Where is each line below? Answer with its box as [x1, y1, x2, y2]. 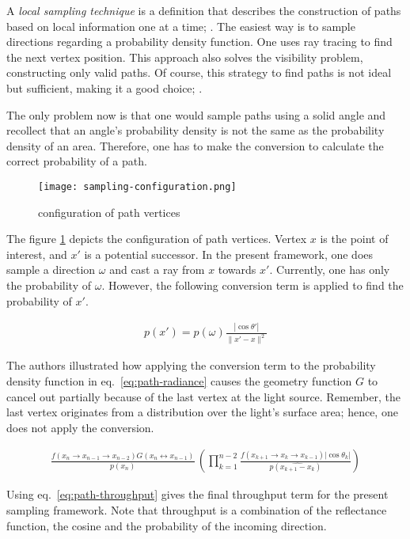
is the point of [320, 230, 389, 247]
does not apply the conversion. [6, 419, 154, 435]
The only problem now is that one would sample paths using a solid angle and [6, 106, 386, 123]
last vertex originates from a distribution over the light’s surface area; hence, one [6, 404, 398, 420]
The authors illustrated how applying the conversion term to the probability [6, 357, 376, 374]
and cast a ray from [109, 261, 205, 278]
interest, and [6, 245, 67, 262]
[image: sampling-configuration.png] [38, 180, 237, 192]
